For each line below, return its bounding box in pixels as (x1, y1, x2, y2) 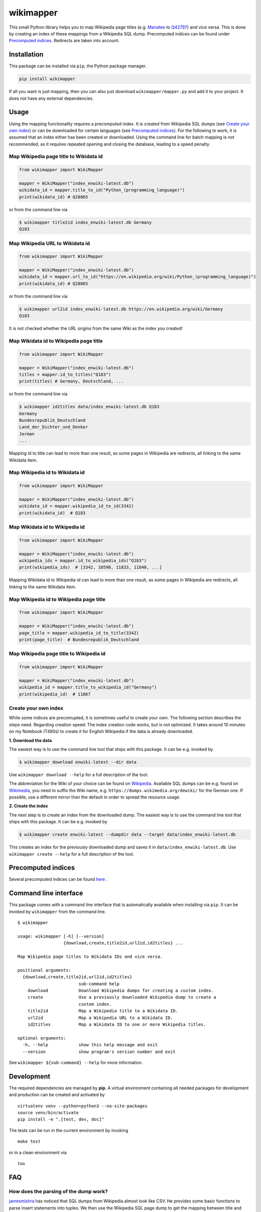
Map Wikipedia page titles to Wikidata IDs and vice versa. (17, 954, 163, 959)
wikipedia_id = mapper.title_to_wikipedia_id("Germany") (19, 685, 157, 690)
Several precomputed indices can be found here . (9, 877, 108, 882)
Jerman (19, 431, 35, 436)
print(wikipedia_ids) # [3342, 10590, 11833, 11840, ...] (19, 565, 162, 570)
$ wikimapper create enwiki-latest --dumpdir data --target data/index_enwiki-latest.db (19, 832, 236, 837)
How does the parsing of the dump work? (9, 1188, 108, 1195)
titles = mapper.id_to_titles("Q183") (19, 371, 111, 377)
